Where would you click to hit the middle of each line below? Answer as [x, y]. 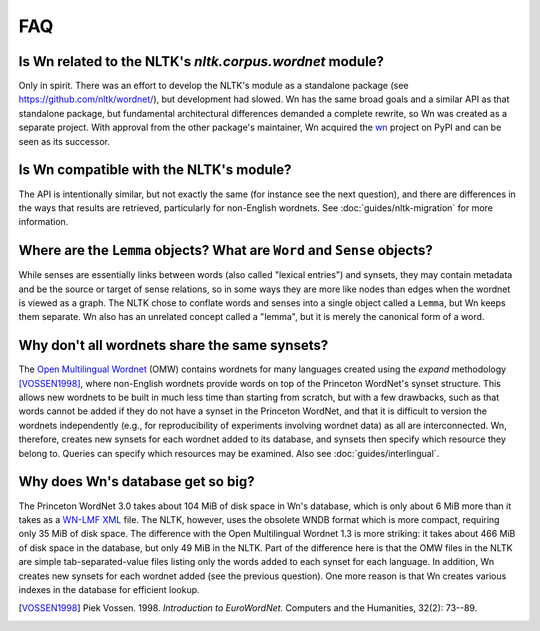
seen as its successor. [64, 141]
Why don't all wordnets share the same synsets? [173, 345]
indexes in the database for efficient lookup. [109, 589]
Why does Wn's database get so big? [136, 481]
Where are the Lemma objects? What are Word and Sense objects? [226, 250]
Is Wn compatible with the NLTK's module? [155, 170]
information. [43, 222]
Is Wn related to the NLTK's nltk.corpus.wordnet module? [201, 61]
